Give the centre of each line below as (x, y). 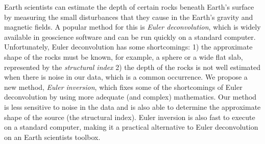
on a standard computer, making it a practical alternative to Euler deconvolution (131, 127)
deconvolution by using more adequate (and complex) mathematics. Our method (130, 97)
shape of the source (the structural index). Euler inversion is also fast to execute (130, 117)
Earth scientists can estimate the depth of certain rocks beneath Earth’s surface (129, 7)
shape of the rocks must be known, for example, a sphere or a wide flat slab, (124, 56)
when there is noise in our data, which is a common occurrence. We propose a (126, 77)
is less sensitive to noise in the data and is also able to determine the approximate (132, 106)
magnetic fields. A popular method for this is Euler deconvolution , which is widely (132, 27)
